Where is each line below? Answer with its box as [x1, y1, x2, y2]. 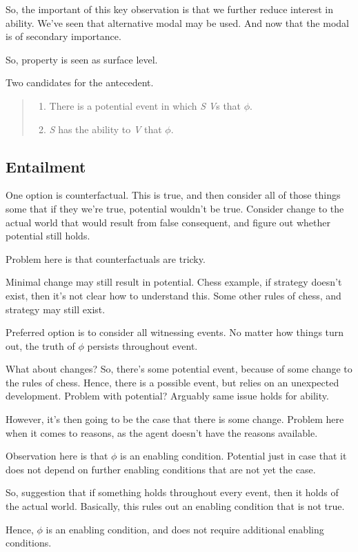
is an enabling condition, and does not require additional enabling [46, 522, 324, 536]
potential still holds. [6, 228, 90, 243]
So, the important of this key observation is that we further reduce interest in [6, 2, 333, 16]
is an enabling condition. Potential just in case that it [120, 448, 347, 463]
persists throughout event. [87, 338, 198, 353]
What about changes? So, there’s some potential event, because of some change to [6, 362, 352, 376]
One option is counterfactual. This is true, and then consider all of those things [6, 188, 341, 202]
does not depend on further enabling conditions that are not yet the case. [6, 462, 316, 476]
